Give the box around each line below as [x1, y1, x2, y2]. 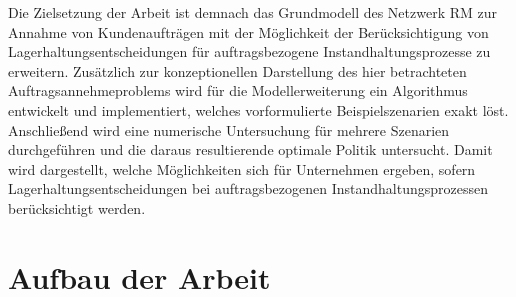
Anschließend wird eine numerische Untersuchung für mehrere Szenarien [8, 119, 450, 140]
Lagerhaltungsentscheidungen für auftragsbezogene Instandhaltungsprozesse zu [8, 41, 491, 62]
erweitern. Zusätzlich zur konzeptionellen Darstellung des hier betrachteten [8, 60, 467, 81]
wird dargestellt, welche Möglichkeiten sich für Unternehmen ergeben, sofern [8, 158, 476, 179]
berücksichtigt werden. [8, 197, 146, 218]
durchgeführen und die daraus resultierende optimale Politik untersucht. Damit [8, 139, 493, 160]
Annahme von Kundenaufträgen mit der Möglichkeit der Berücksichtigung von [8, 21, 489, 42]
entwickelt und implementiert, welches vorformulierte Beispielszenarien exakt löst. [8, 99, 509, 120]
